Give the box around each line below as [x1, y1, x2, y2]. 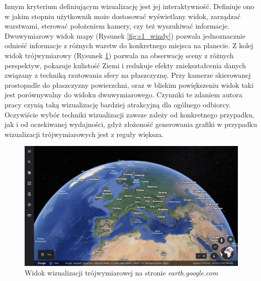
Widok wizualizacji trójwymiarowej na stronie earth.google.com [25, 267, 218, 278]
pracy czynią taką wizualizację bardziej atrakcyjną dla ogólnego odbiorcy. [5, 99, 231, 109]
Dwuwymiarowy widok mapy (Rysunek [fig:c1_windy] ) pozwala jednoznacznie [5, 30, 245, 41]
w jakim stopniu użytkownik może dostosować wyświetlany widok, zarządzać [5, 11, 240, 21]
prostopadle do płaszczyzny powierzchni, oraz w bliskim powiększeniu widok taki [5, 79, 254, 90]
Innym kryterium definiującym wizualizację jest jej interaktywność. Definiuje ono [5, 1, 254, 11]
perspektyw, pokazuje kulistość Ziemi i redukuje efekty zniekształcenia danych [5, 60, 246, 70]
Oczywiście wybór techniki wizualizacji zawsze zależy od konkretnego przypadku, [5, 109, 254, 119]
